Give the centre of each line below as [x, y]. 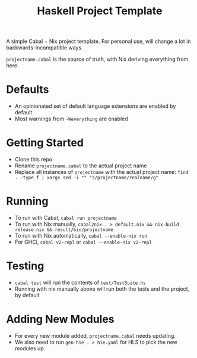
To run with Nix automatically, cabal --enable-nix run [81, 236]
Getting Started [45, 143]
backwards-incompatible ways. [45, 48]
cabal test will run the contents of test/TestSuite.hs [80, 282]
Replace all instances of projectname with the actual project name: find [101, 172]
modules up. [30, 348]
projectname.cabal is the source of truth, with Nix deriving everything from [97, 59]
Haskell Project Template [100, 11]
